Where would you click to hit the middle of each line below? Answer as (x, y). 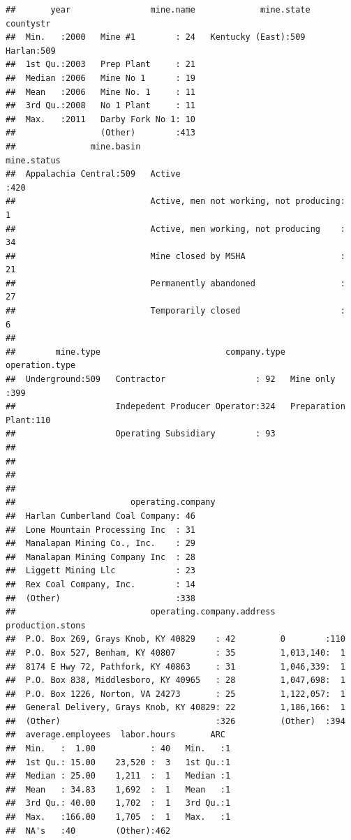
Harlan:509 (31, 51)
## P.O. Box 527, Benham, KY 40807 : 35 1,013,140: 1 (175, 653)
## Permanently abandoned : (175, 283)
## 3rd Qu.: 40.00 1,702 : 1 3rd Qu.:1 (118, 803)
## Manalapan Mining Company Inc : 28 (101, 557)
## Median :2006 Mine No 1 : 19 (101, 78)
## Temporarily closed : (175, 311)
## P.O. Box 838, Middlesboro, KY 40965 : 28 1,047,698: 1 (175, 680)
